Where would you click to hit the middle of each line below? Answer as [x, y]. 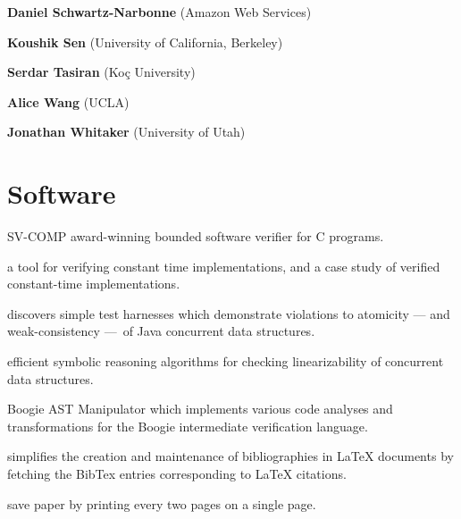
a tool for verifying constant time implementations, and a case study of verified [224, 266]
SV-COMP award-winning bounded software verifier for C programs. [196, 236]
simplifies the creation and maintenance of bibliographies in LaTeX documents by [230, 456]
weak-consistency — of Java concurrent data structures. [161, 331]
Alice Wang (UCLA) [68, 101]
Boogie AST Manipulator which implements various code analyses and [200, 409]
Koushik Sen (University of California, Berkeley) [145, 42]
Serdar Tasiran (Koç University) [101, 72]
